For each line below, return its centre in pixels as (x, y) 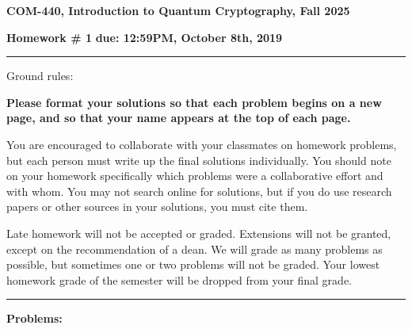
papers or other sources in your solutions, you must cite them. (157, 207)
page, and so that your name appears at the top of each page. (179, 118)
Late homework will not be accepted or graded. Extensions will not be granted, (199, 233)
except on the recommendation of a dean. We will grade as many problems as (195, 249)
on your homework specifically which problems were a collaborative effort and (195, 176)
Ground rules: (40, 76)
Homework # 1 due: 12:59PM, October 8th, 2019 (145, 37)
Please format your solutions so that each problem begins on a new (194, 102)
